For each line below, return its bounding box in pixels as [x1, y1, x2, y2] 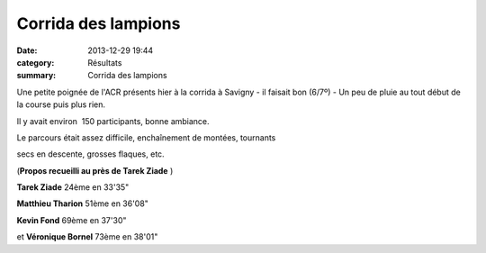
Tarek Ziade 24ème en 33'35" [16, 182, 130, 193]
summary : [16, 70, 57, 81]
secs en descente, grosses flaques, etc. [16, 149, 166, 159]
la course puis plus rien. [16, 99, 106, 110]
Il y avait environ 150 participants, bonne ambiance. [16, 115, 211, 126]
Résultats [87, 57, 122, 68]
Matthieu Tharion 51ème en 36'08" [16, 198, 148, 209]
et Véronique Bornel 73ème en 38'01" [16, 231, 158, 242]
